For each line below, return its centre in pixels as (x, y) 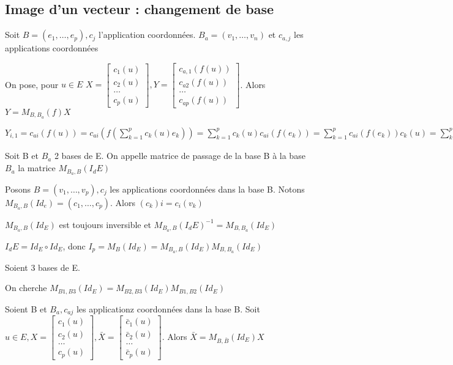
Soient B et (26, 308)
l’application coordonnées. (147, 35)
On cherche (26, 288)
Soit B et (22, 156)
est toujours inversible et (105, 224)
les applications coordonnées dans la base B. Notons (207, 189)
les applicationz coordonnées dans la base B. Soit (168, 308)
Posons (18, 189)
